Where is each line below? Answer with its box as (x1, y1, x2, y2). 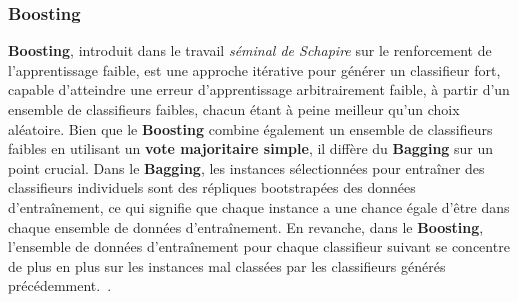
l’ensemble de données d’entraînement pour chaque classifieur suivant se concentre (8, 236, 510, 257)
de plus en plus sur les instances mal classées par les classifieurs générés (8, 255, 446, 276)
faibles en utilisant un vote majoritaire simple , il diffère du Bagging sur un (8, 138, 494, 159)
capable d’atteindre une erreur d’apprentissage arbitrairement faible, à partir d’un (8, 79, 510, 100)
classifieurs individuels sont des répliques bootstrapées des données (8, 177, 416, 198)
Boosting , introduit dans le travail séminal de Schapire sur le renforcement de (8, 40, 492, 61)
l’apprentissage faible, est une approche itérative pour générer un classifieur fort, (8, 59, 501, 80)
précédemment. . (8, 275, 112, 296)
